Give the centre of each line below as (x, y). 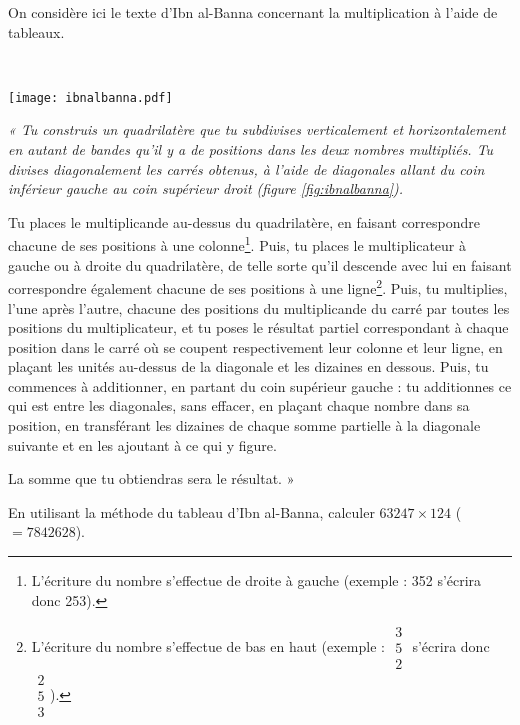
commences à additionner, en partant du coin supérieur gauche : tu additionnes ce (260, 385)
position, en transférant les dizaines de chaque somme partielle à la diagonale (244, 425)
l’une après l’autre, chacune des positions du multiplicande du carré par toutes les (259, 307)
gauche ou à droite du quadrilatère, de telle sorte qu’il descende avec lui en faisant (260, 264)
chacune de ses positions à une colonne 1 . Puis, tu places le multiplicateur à (237, 244)
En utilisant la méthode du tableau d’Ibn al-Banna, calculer (191, 511)
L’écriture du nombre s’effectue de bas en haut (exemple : (208, 645)
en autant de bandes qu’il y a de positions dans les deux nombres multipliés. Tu (251, 149)
